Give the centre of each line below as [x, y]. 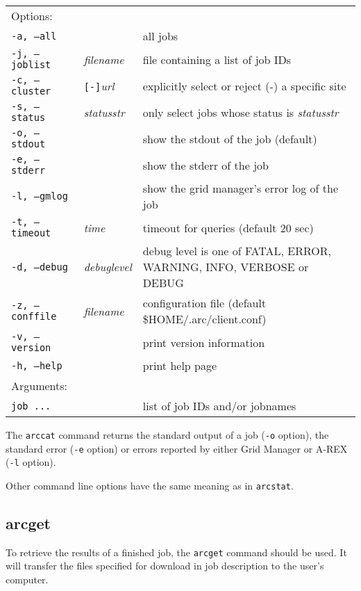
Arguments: [40, 386]
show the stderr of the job [205, 165]
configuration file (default [204, 303]
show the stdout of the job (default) [230, 138]
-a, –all [34, 36]
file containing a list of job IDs [217, 59]
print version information [204, 342]
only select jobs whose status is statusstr [241, 112]
